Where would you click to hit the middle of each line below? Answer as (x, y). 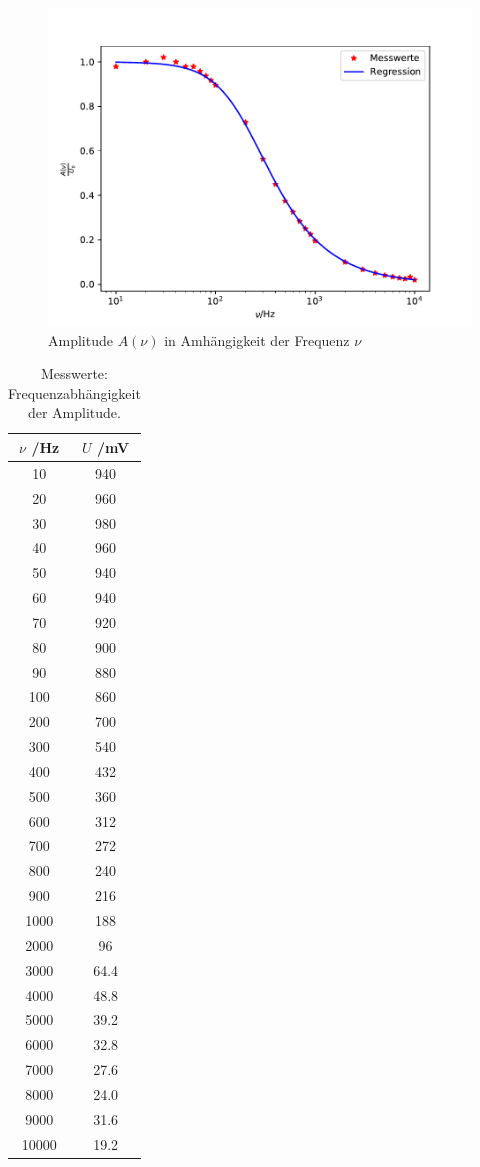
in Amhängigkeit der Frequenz (257, 339)
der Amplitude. (74, 412)
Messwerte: (74, 373)
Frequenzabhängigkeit (74, 392)
